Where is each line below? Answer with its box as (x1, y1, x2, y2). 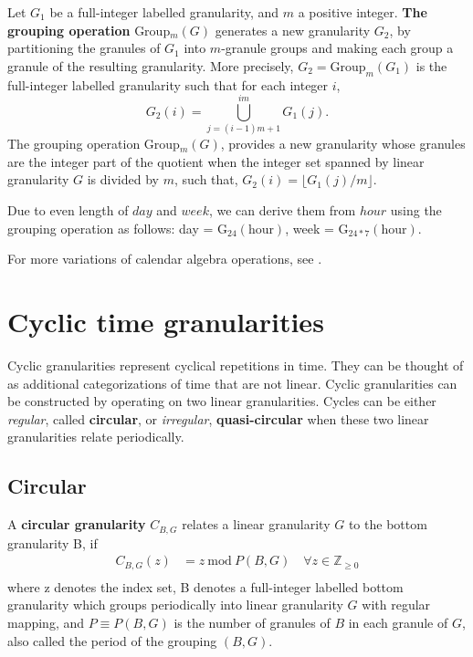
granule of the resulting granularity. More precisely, (7, 56, 294, 75)
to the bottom (348, 515, 427, 534)
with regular (362, 595, 431, 614)
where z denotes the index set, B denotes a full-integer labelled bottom (7, 577, 404, 596)
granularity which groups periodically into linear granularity (7, 595, 343, 614)
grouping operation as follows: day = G (7, 218, 228, 237)
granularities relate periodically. (7, 427, 184, 446)
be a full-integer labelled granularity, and (49, 3, 279, 21)
